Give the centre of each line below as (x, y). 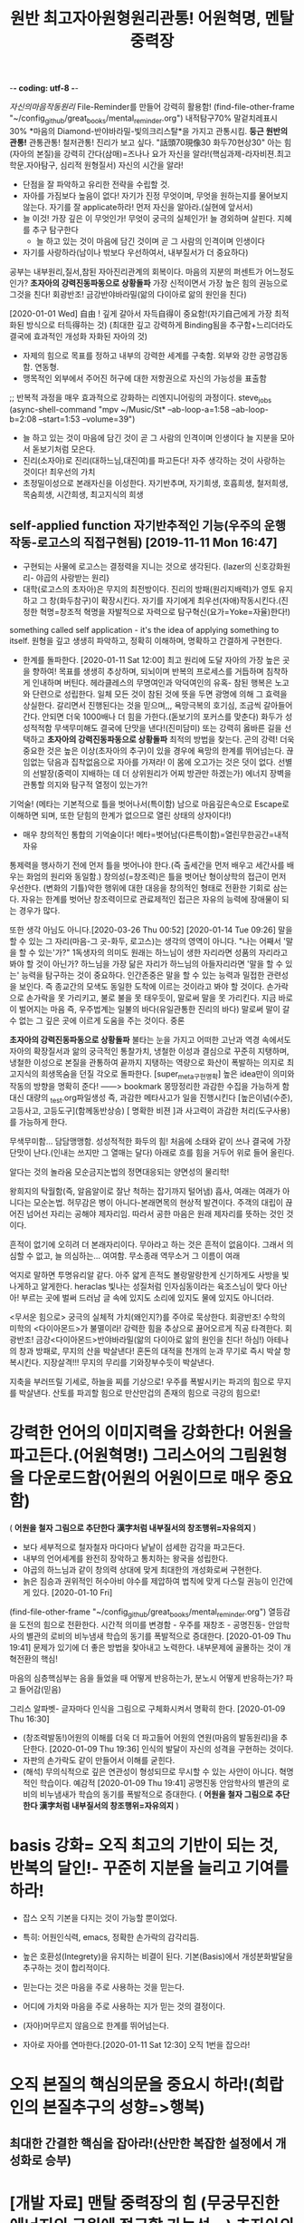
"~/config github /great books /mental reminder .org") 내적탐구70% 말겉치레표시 (143, 119)
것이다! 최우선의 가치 (59, 472)
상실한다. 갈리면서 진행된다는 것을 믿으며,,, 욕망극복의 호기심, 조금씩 (142, 705)
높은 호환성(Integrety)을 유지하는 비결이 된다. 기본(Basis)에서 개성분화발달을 (158, 1956)
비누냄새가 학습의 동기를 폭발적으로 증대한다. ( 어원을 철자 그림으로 (157, 1794)
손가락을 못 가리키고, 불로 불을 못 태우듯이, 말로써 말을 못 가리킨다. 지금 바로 (160, 998)
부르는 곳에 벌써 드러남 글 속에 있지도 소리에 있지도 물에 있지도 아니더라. (147, 1298)
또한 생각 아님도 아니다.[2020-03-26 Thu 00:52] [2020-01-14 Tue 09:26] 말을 (151, 930)
